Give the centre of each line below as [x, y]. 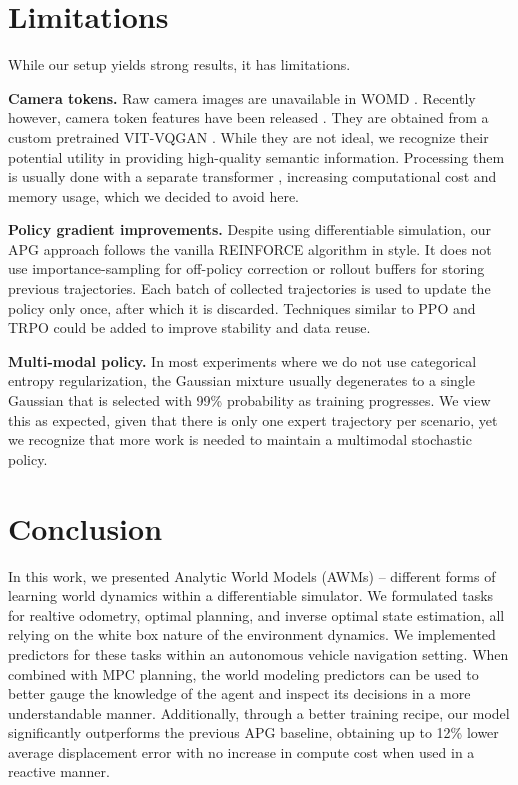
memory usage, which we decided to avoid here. [154, 195]
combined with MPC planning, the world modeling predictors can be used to [243, 673]
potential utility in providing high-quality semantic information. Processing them [256, 156]
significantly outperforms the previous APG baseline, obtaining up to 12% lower [253, 732]
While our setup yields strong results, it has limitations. [179, 64]
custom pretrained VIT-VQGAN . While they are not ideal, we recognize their [248, 136]
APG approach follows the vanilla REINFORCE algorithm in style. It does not [250, 248]
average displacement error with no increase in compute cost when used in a [241, 751]
